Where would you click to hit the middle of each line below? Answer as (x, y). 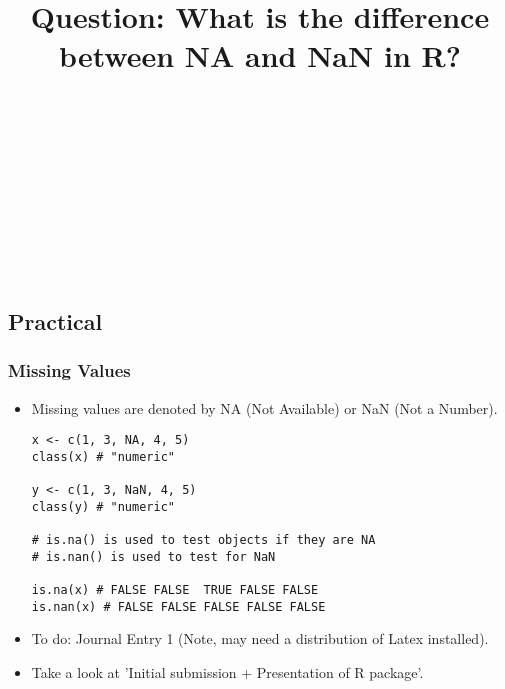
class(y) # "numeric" (103, 506)
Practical (55, 321)
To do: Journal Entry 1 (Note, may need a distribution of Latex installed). (260, 638)
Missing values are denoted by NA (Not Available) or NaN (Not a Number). (264, 407)
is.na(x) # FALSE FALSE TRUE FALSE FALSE (175, 590)
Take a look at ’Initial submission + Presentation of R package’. (227, 672)
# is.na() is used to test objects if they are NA (203, 540)
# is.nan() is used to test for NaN (153, 556)
